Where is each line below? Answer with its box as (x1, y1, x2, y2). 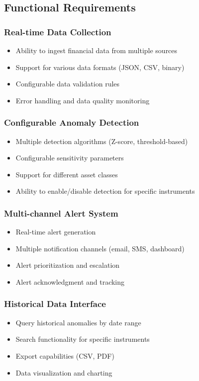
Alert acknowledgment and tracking (15, 276, 125, 287)
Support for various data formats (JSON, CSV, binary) (15, 62, 185, 72)
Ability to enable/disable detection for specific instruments (15, 186, 195, 196)
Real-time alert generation (15, 227, 96, 237)
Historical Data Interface (4, 298, 106, 310)
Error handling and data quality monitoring (15, 95, 150, 105)
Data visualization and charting (15, 367, 112, 378)
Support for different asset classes (15, 169, 118, 179)
